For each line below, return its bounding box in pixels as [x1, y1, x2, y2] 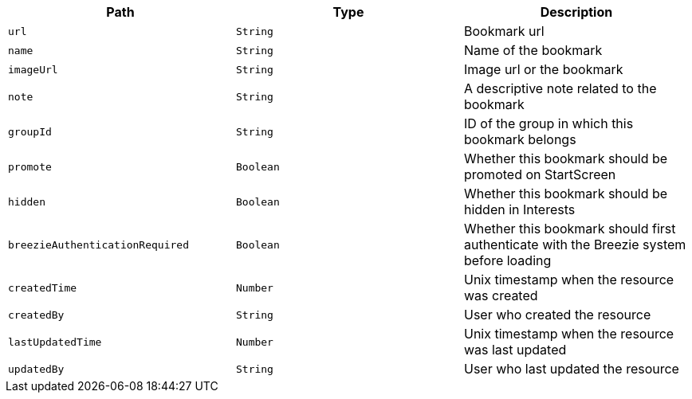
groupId [8, 125, 52, 138]
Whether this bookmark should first [463, 221, 676, 237]
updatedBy [8, 362, 65, 375]
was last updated [463, 342, 567, 358]
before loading [463, 252, 552, 268]
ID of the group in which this [463, 115, 634, 131]
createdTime [8, 281, 77, 294]
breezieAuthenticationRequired [8, 238, 189, 251]
